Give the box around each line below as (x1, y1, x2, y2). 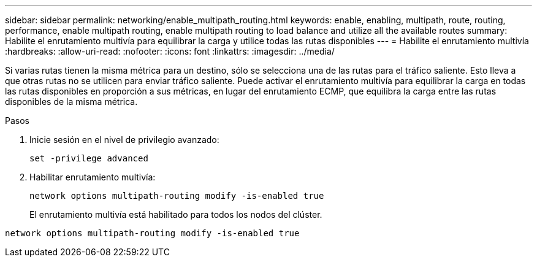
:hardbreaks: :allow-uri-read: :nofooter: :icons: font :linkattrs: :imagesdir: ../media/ (5, 46, 335, 56)
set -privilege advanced (29, 153, 148, 163)
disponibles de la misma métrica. (5, 96, 138, 107)
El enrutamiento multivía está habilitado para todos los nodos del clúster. (29, 209, 322, 220)
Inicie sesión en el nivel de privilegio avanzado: (29, 134, 219, 145)
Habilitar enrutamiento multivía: (29, 172, 156, 182)
